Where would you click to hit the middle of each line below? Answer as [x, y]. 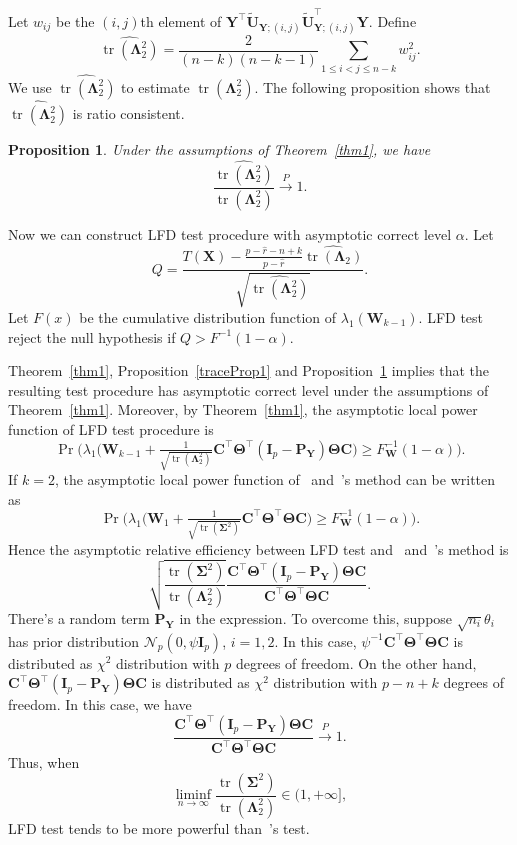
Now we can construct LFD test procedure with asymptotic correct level [230, 233]
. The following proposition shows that [372, 86]
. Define [392, 20]
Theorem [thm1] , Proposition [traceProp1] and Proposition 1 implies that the [249, 370]
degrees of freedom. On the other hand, [356, 662]
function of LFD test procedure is [111, 428]
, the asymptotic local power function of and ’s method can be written [275, 479]
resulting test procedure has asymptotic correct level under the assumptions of [248, 389]
